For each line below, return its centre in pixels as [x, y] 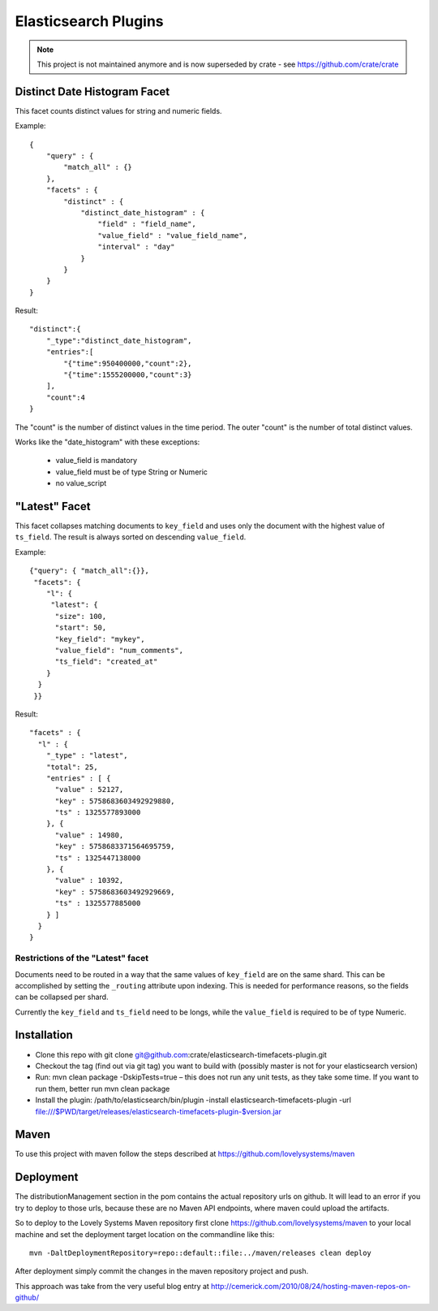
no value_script [81, 483]
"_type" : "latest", [87, 756]
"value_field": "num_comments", [119, 650]
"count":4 [65, 397]
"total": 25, [72, 767]
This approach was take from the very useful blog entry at [112, 1286]
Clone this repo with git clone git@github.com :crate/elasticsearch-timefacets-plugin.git [181, 1054]
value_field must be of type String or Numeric [132, 472]
